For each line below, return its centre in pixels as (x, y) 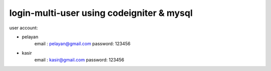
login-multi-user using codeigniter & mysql (101, 13)
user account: (24, 28)
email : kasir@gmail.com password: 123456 (79, 60)
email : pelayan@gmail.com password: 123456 (82, 44)
